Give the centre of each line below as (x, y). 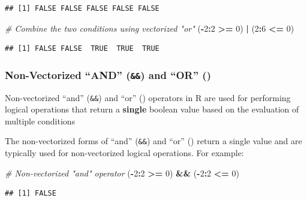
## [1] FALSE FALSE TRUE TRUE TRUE (82, 49)
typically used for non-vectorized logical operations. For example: (124, 153)
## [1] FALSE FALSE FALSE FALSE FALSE (82, 8)
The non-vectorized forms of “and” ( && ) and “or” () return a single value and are (153, 141)
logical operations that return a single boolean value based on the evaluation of (152, 109)
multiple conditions (40, 121)
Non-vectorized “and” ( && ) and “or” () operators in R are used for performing (148, 97)
